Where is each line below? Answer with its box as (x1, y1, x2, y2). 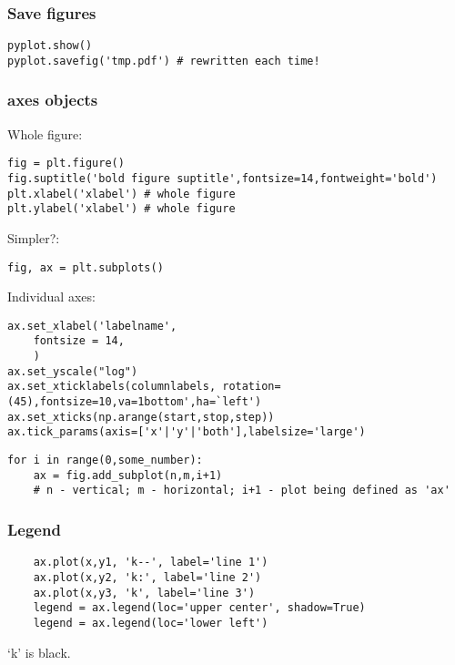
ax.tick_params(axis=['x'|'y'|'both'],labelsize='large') (7, 425, 366, 439)
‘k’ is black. (7, 642, 71, 661)
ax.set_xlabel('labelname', (7, 319, 177, 332)
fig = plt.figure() (7, 157, 125, 170)
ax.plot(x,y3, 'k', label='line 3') (33, 586, 256, 599)
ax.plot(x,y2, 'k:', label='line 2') (33, 570, 262, 584)
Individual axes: (7, 287, 96, 306)
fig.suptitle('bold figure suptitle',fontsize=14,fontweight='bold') (7, 172, 438, 185)
